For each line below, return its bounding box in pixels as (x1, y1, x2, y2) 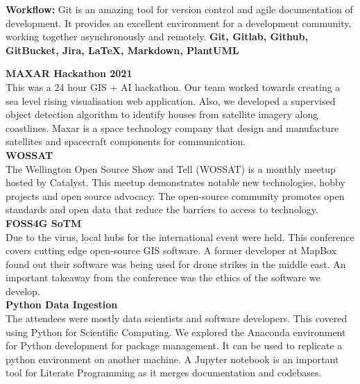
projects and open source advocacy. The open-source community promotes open (6, 188, 345, 203)
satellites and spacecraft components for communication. (6, 134, 246, 149)
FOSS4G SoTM (6, 215, 82, 230)
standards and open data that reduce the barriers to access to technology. (6, 202, 318, 217)
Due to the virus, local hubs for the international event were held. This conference (6, 229, 354, 244)
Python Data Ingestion (6, 297, 118, 312)
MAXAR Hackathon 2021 (6, 66, 132, 81)
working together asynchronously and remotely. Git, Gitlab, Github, (6, 29, 308, 44)
